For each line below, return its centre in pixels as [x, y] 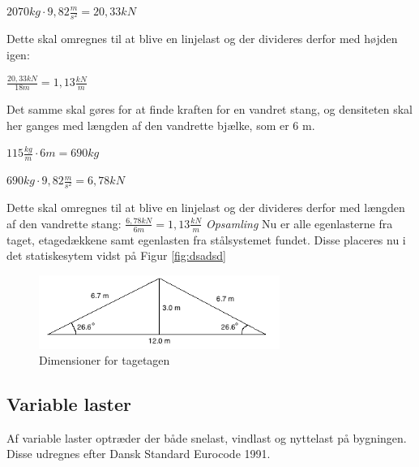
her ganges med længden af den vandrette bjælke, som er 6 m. [161, 125]
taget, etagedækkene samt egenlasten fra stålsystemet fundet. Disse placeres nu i [206, 239]
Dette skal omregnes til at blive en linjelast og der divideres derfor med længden [206, 208]
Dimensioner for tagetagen [105, 360]
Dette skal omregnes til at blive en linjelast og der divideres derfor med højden [202, 39]
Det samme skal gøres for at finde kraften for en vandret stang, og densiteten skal [209, 109]
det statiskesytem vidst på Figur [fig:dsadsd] [116, 255]
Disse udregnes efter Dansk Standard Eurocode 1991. [139, 454]
